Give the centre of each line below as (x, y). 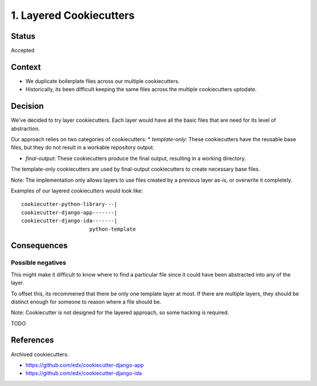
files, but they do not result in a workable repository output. (83, 148)
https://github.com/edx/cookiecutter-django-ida (84, 373)
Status (23, 36)
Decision (27, 106)
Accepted (23, 51)
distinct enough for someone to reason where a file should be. (86, 302)
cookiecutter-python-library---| (69, 204)
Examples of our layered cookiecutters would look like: (77, 191)
